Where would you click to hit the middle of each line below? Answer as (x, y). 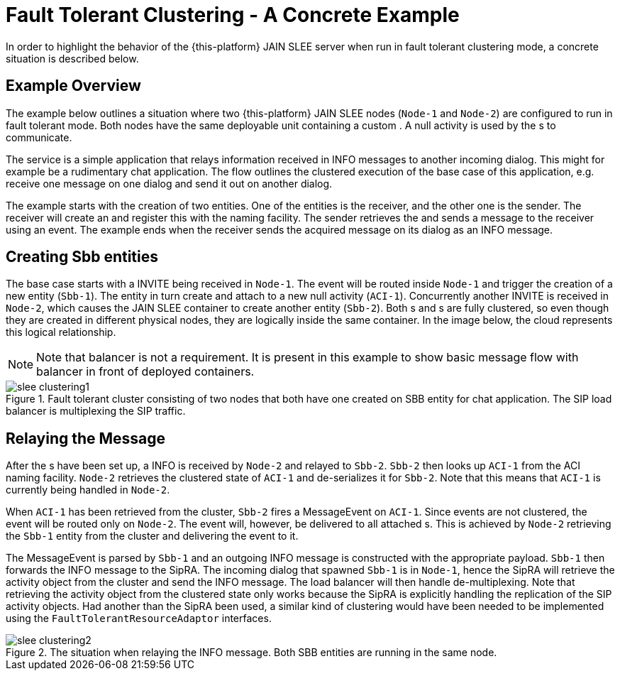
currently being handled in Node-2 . (88, 490)
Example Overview (73, 86)
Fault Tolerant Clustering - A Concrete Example (233, 15)
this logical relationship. (61, 332)
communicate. (39, 137)
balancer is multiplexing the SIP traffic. (96, 411)
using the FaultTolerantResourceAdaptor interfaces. (139, 618)
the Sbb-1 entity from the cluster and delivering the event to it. (152, 536)
